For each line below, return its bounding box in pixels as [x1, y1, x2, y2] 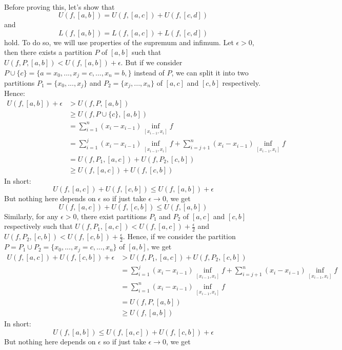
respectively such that [4, 221, 73, 231]
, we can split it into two [171, 67, 249, 77]
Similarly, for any [4, 210, 58, 221]
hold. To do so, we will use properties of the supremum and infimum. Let [4, 36, 234, 47]
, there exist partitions [76, 210, 147, 221]
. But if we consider [120, 56, 183, 67]
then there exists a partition [4, 47, 92, 57]
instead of [134, 67, 165, 77]
